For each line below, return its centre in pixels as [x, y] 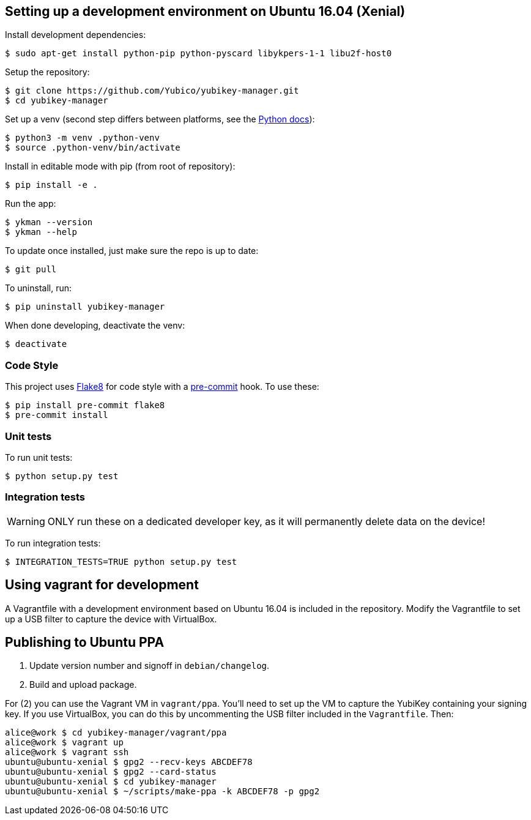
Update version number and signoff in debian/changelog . [150, 666]
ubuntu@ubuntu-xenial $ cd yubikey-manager [111, 782]
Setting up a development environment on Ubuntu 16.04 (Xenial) [205, 11]
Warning [26, 521]
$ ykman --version [49, 222]
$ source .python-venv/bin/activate [93, 148]
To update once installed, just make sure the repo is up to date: [132, 251]
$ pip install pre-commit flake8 [85, 405]
